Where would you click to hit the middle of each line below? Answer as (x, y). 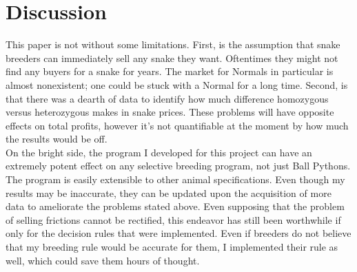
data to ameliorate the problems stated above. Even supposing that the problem (175, 206)
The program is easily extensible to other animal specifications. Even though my (175, 179)
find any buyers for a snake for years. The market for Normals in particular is (170, 71)
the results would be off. (57, 139)
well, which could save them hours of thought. (103, 260)
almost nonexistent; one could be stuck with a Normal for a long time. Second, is (177, 84)
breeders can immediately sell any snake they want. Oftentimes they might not (172, 57)
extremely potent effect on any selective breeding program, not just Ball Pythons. (178, 166)
